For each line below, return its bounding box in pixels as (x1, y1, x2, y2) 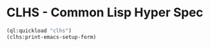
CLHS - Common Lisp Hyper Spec (6, 5, 204, 20)
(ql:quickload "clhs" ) (6, 27, 72, 34)
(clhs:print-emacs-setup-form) (6, 33, 97, 40)
